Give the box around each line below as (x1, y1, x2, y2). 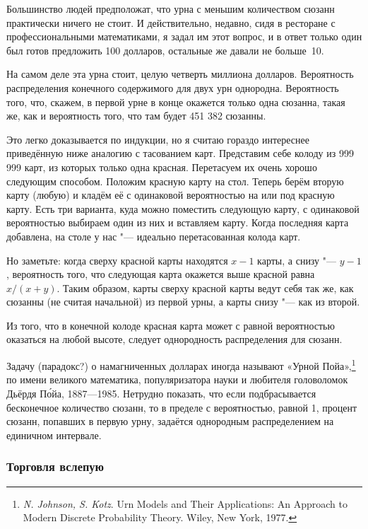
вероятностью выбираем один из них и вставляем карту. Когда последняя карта (6, 215, 349, 230)
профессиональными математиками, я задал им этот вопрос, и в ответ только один (6, 29, 362, 44)
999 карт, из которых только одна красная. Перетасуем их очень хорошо (6, 159, 317, 174)
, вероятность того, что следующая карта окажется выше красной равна (6, 267, 315, 281)
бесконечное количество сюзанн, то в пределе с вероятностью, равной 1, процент (6, 400, 357, 414)
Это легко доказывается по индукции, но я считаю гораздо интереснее (6, 132, 309, 146)
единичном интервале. (6, 427, 102, 442)
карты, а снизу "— (257, 252, 337, 267)
